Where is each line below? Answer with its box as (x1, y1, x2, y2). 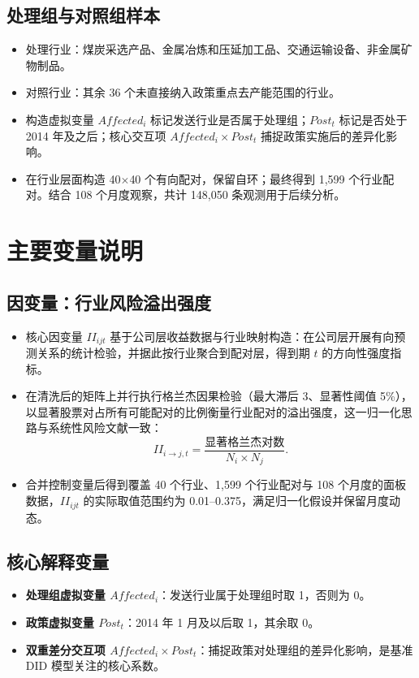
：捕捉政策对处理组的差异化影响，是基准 (197, 641, 413, 658)
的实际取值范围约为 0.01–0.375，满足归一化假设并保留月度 (83, 492, 390, 509)
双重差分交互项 (25, 641, 106, 658)
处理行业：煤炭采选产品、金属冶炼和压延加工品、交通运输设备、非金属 (25, 41, 401, 58)
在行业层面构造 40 (25, 170, 121, 187)
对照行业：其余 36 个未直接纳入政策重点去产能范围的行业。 (25, 84, 341, 101)
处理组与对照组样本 (6, 2, 160, 28)
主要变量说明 (6, 234, 144, 267)
